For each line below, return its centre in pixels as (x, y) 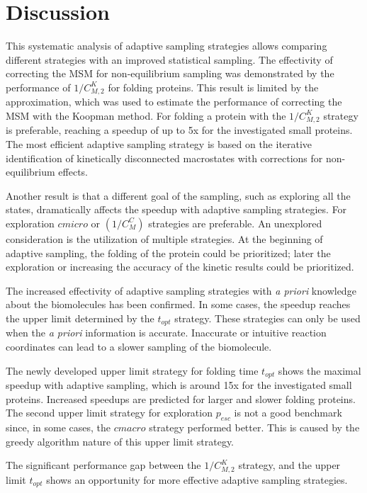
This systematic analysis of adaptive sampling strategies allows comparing (166, 46)
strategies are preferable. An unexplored (235, 223)
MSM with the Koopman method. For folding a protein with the (146, 115)
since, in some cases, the (58, 427)
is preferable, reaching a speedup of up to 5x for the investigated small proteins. (179, 130)
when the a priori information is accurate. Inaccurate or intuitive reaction (166, 333)
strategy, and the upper (289, 465)
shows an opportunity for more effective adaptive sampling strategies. (197, 479)
